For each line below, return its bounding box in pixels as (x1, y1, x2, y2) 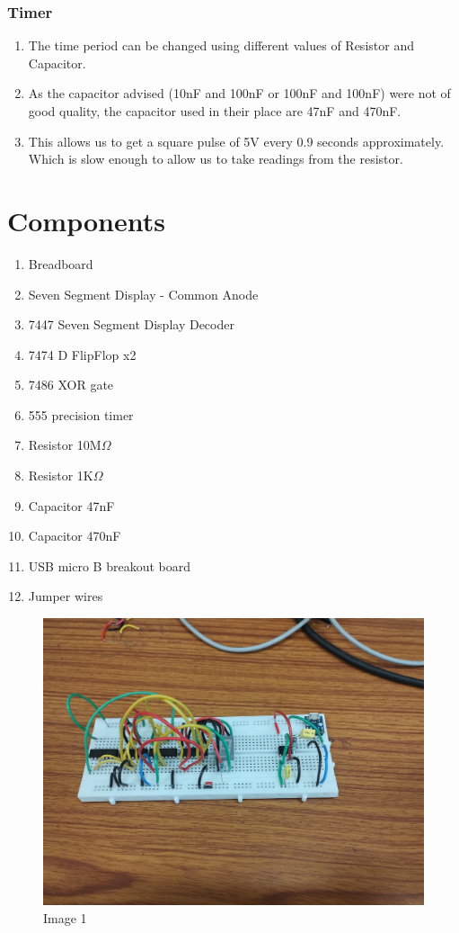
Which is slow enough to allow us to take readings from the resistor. (28, 149, 403, 168)
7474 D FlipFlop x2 (28, 345, 137, 363)
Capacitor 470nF (28, 526, 121, 545)
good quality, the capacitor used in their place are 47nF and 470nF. (28, 102, 402, 120)
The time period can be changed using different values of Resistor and (28, 36, 414, 55)
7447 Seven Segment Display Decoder (28, 315, 234, 334)
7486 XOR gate (28, 375, 114, 394)
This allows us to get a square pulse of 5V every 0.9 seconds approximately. (28, 131, 445, 150)
